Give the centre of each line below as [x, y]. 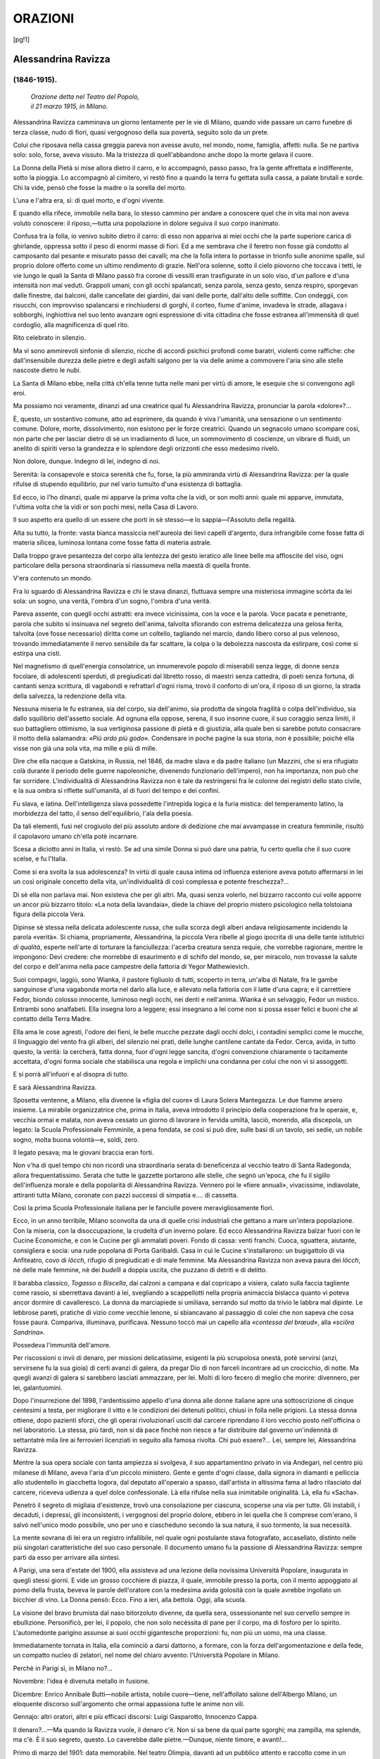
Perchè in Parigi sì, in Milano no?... [63, 1668]
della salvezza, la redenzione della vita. [70, 696]
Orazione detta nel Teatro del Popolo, [85, 96]
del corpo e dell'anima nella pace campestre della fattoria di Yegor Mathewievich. [131, 967]
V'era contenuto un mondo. [53, 578]
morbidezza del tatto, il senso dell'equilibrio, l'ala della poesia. [103, 813]
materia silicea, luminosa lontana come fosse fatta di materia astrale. [113, 542]
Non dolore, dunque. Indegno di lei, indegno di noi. [87, 462]
